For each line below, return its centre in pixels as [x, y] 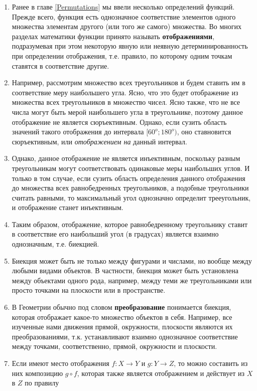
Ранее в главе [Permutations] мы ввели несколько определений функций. [123, 7]
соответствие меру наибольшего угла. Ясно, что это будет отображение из [125, 92]
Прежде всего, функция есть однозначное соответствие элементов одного [124, 16]
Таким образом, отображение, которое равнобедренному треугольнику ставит [130, 224]
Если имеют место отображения [60, 363]
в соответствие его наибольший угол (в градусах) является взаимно [115, 234]
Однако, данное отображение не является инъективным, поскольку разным [126, 158]
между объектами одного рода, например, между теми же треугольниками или [132, 280]
